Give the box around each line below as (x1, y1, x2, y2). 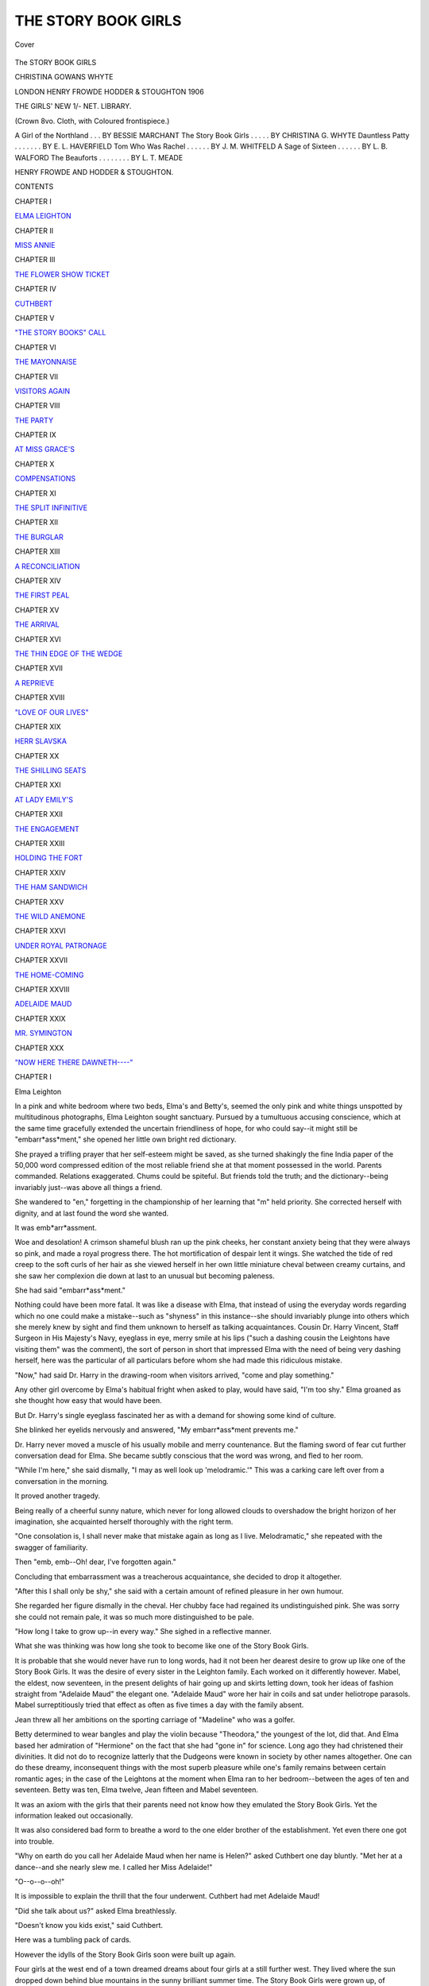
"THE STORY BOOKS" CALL (14, 328, 106, 338)
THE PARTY (14, 415, 54, 425)
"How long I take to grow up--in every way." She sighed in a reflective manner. (14, 1627, 272, 1636)
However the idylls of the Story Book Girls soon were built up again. (14, 1949, 236, 1959)
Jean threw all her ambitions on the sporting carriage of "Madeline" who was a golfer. (14, 1714, 296, 1724)
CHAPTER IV (14, 284, 57, 294)
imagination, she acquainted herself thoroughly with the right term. (14, 1517, 234, 1526)
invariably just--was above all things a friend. (14, 1182, 163, 1192)
